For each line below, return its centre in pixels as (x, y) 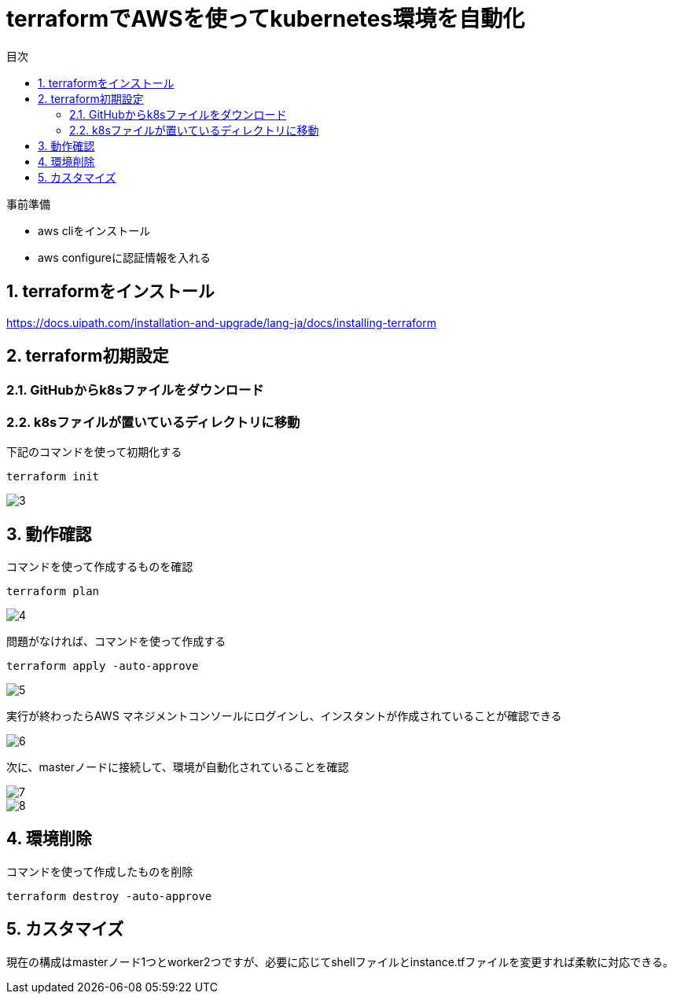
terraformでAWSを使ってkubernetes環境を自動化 (266, 19)
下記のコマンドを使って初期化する (94, 452)
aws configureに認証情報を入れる (124, 257)
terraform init (53, 477)
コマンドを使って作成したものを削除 (100, 871)
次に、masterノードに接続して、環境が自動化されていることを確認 (178, 767)
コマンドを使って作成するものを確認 (100, 567)
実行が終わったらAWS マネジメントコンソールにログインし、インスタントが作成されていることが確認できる (284, 716)
